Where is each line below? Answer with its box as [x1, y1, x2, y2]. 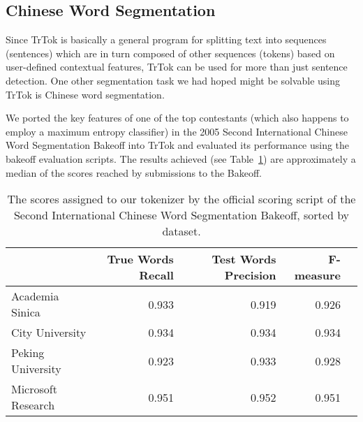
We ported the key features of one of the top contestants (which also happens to [6, 110, 349, 125]
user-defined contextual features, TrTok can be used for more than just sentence [6, 59, 348, 74]
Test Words [212, 251, 276, 268]
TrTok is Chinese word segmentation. [6, 87, 165, 101]
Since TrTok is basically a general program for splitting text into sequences [6, 32, 327, 47]
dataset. [162, 223, 201, 240]
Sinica [11, 304, 40, 321]
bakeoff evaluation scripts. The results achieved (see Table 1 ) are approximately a [6, 151, 356, 166]
